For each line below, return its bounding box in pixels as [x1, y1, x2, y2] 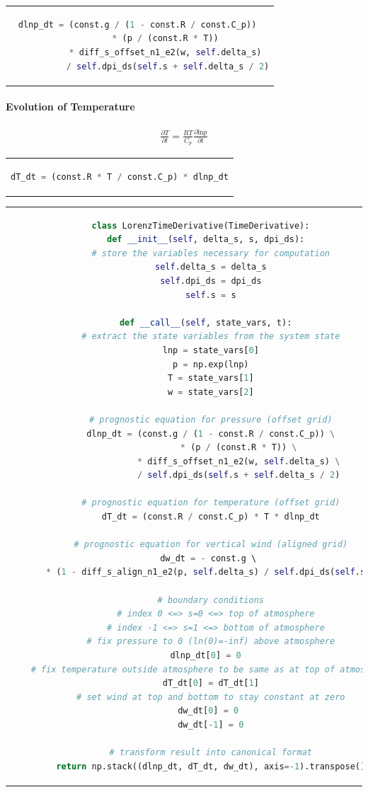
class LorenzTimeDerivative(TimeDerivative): [91, 220, 310, 231]
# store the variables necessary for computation [91, 248, 330, 258]
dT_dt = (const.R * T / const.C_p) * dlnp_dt [11, 171, 229, 182]
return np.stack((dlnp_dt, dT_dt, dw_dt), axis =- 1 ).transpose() [56, 761, 366, 771]
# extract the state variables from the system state [81, 331, 340, 342]
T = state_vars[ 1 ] [167, 373, 254, 384]
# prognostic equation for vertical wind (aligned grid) [74, 539, 348, 550]
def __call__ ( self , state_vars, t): [119, 317, 292, 328]
